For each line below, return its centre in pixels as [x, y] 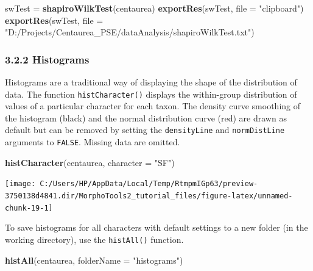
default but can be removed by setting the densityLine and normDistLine [145, 130]
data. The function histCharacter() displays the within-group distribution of [151, 94]
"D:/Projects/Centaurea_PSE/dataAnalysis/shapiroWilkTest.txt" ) [130, 32]
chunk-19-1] [29, 208]
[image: [20, 184]
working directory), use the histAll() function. [94, 239]
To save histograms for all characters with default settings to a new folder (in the [156, 227]
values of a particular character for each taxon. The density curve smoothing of [153, 106]
